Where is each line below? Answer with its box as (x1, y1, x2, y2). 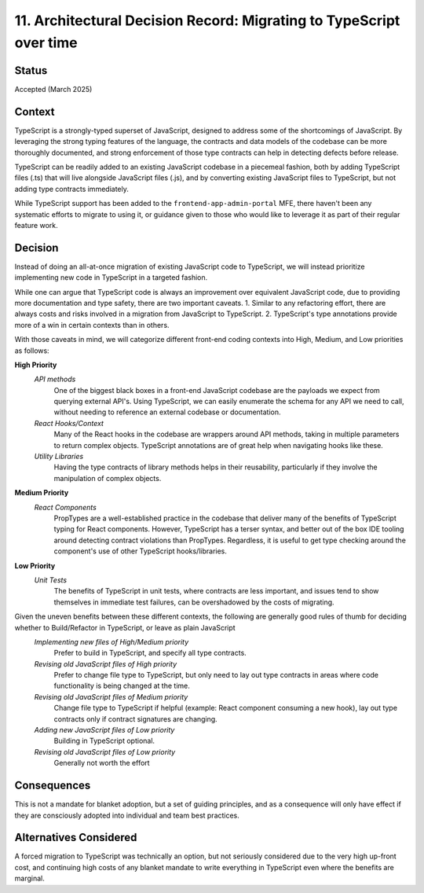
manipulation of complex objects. (53, 473, 162, 483)
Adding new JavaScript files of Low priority (34, 726, 175, 735)
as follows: (14, 346, 50, 355)
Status (14, 64, 48, 77)
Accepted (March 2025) (14, 84, 93, 94)
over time (14, 34, 78, 51)
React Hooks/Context (34, 418, 104, 428)
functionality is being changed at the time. (53, 681, 190, 691)
